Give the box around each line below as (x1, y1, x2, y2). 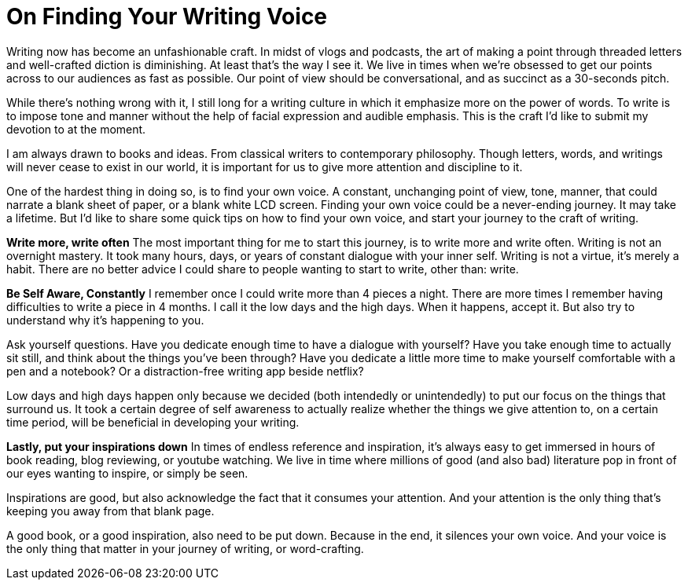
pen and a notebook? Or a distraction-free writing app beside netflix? (6, 364, 364, 378)
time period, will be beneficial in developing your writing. (6, 415, 300, 429)
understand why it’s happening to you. (6, 313, 204, 327)
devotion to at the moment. (6, 122, 146, 136)
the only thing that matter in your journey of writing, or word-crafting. (6, 541, 364, 555)
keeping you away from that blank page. (6, 504, 215, 518)
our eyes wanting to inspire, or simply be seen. (6, 466, 248, 480)
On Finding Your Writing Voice (6, 3, 328, 30)
